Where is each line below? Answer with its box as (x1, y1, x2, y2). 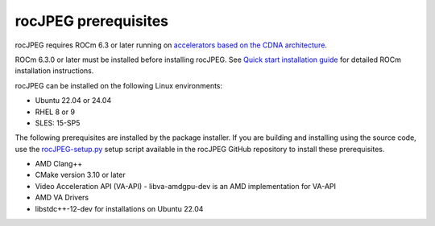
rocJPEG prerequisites (14, 12, 169, 30)
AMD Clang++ (35, 159, 83, 169)
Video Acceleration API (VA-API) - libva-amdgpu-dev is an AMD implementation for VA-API (35, 181, 336, 191)
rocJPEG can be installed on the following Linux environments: (14, 80, 223, 90)
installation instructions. (14, 66, 94, 76)
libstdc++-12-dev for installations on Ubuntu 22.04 (35, 203, 204, 213)
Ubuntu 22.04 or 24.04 (35, 96, 112, 105)
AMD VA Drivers (35, 193, 89, 203)
